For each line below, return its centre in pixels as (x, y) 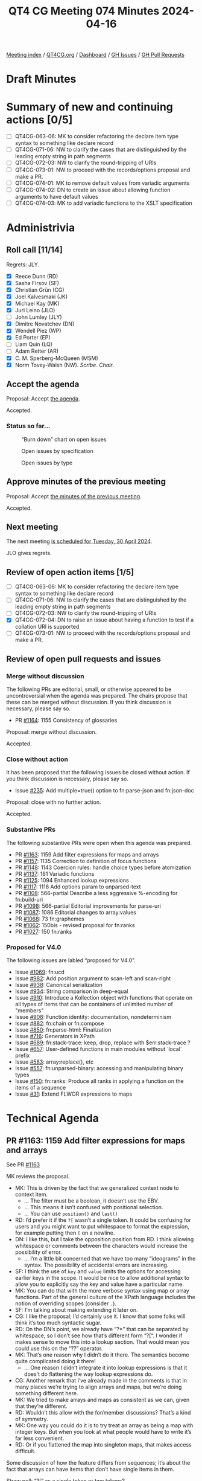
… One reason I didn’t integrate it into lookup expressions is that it (106, 1368)
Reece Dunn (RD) (36, 276)
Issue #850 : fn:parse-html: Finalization (63, 1030)
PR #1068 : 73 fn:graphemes (49, 919)
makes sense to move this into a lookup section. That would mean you (102, 1342)
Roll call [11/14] (35, 250)
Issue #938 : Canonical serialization (58, 985)
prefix (22, 1056)
